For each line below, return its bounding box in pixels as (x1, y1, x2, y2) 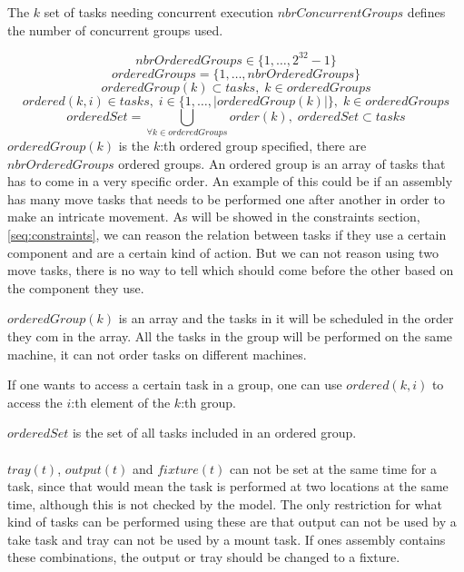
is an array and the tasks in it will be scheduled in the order (118, 309, 454, 328)
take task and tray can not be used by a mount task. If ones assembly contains (7, 529, 446, 548)
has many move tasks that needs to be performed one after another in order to (7, 189, 445, 208)
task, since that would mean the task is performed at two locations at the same (7, 477, 449, 496)
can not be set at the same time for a (230, 459, 438, 478)
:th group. (181, 392, 236, 411)
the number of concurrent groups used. (7, 20, 223, 39)
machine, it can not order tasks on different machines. (7, 344, 307, 363)
